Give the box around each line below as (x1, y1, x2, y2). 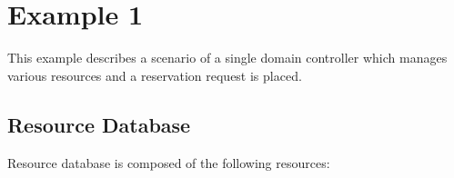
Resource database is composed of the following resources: (7, 153, 330, 172)
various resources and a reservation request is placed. (7, 65, 302, 84)
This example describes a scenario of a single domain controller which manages (7, 48, 448, 67)
